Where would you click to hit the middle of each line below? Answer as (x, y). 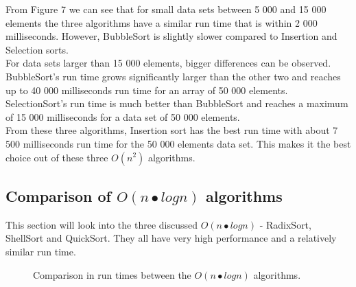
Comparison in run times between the (112, 274)
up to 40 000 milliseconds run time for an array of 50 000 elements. (147, 90)
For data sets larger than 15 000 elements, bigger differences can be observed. (168, 63)
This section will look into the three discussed (102, 224)
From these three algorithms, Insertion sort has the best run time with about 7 (172, 130)
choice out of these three (57, 157)
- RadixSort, (285, 224)
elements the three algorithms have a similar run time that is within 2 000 (162, 22)
